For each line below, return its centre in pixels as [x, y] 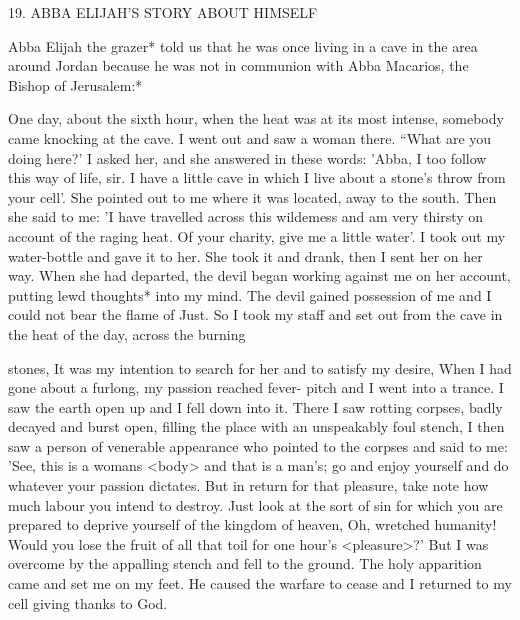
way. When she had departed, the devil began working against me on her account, [259, 275]
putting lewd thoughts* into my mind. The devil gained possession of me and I [250, 294]
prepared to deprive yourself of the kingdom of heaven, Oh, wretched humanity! [252, 524]
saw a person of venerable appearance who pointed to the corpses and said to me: [258, 445]
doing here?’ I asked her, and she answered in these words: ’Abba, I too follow [247, 157]
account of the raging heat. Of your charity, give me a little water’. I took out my [257, 235]
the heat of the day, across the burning [127, 333]
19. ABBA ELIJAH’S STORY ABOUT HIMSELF [163, 12]
